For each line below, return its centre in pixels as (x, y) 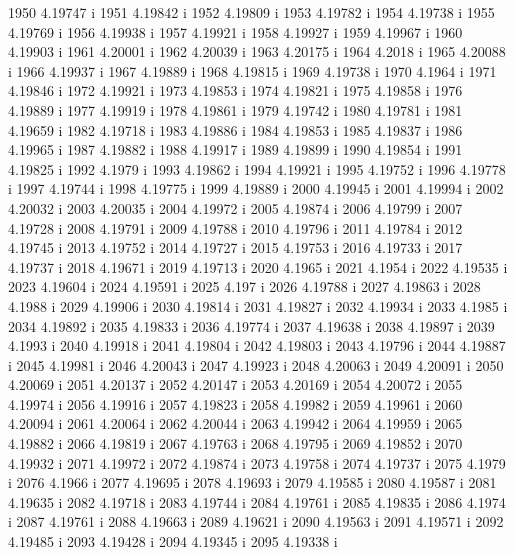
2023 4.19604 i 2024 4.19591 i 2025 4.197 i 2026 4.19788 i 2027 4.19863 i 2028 (244, 286)
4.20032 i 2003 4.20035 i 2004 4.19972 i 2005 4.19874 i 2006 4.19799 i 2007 (235, 207)
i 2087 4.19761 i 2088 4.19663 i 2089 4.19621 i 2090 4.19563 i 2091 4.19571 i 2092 (256, 521)
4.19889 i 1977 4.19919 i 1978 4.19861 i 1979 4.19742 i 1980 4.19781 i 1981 (235, 109)
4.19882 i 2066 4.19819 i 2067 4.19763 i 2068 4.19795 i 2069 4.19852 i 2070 (235, 443)
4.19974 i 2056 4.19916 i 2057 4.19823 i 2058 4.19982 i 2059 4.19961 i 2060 (235, 403)
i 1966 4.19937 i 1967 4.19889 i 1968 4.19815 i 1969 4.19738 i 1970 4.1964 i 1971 (252, 70)
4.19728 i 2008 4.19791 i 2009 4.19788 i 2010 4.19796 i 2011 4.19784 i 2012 (235, 227)
